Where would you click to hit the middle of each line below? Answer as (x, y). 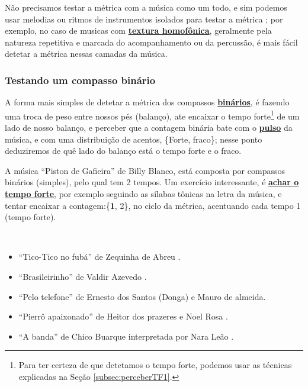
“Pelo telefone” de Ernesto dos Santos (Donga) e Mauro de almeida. (142, 296)
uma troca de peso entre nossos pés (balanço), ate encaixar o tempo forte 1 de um (152, 115)
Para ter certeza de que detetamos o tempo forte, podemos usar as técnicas (155, 365)
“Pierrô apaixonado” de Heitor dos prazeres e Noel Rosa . (123, 316)
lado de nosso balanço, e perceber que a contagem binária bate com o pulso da (149, 128)
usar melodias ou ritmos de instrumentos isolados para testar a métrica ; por (144, 19)
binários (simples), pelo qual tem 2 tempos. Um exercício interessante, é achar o (152, 182)
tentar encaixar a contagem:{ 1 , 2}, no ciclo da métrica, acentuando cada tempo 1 (153, 205)
